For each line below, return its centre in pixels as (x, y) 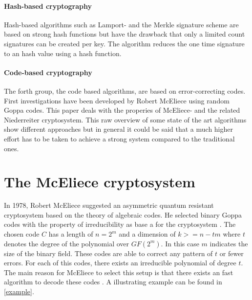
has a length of (71, 234)
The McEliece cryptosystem (100, 182)
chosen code (22, 234)
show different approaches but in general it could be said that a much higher (118, 129)
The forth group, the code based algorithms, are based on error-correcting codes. (125, 90)
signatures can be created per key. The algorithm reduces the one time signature (124, 43)
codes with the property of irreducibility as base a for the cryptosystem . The (120, 224)
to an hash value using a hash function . (63, 53)
